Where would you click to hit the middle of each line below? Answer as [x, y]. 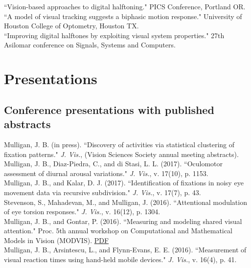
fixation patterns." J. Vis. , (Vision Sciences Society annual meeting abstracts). [121, 154]
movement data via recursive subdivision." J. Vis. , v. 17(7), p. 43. [103, 192]
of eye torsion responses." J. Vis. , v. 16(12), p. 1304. [82, 212]
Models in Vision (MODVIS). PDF [57, 240]
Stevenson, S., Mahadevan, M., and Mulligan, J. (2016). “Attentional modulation [125, 202]
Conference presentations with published [109, 109]
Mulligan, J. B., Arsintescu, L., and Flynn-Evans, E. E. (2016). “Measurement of [125, 250]
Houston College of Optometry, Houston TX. [71, 26]
